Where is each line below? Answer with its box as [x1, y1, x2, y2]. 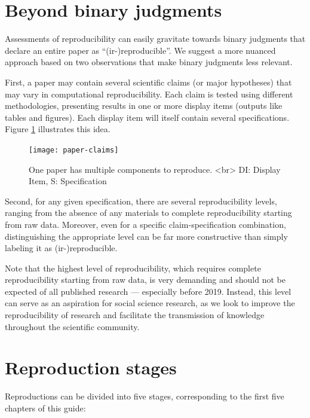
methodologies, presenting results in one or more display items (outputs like [5, 99, 283, 112]
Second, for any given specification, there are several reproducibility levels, [5, 194, 277, 207]
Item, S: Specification [29, 175, 107, 187]
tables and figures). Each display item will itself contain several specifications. [5, 111, 290, 123]
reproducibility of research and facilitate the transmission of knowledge [5, 309, 265, 321]
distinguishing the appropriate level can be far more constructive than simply [5, 230, 288, 242]
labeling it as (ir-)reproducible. [5, 242, 118, 254]
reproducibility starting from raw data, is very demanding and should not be [5, 273, 286, 286]
